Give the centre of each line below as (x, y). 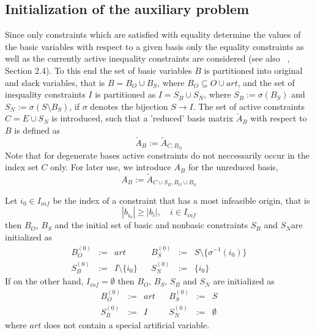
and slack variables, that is (55, 82)
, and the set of (266, 82)
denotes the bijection (129, 106)
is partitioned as (125, 94)
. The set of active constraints (249, 106)
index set (22, 167)
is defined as (37, 130)
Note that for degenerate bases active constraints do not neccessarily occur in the (157, 155)
